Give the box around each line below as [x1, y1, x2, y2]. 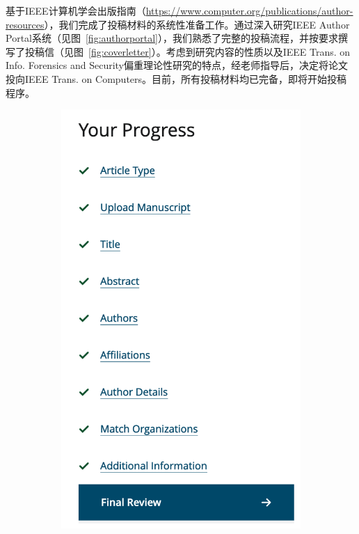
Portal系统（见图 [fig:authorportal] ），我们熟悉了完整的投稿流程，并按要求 [6, 31, 338, 45]
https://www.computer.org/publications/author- [145, 3, 353, 17]
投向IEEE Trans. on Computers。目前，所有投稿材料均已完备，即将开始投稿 [6, 71, 347, 86]
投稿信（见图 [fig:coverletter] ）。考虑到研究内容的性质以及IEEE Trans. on [24, 44, 351, 58]
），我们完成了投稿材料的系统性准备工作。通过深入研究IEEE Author [44, 17, 350, 31]
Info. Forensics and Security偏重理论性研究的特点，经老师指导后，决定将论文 [6, 58, 348, 72]
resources [6, 17, 45, 31]
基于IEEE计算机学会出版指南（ [6, 3, 146, 17]
